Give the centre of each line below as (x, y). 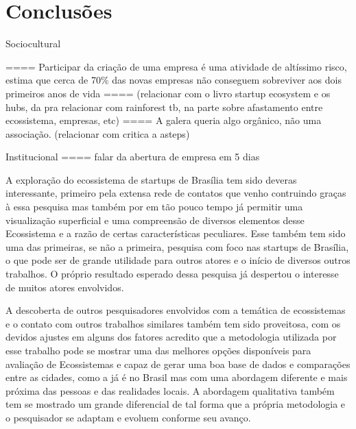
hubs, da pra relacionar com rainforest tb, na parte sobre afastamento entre (164, 107)
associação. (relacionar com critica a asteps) (98, 133)
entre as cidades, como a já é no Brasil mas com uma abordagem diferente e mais (177, 377)
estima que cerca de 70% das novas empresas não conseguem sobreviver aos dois (174, 80)
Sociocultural (33, 44)
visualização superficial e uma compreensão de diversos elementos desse (155, 220)
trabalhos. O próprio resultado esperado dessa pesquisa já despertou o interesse (172, 274)
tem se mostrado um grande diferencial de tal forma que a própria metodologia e (176, 404)
